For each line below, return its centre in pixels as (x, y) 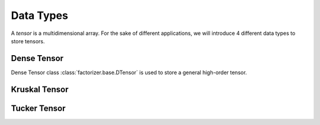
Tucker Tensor (38, 108)
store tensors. (28, 41)
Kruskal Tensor (40, 89)
